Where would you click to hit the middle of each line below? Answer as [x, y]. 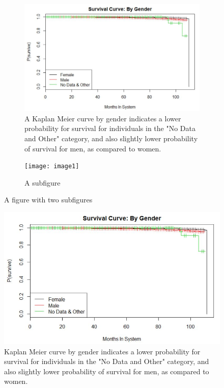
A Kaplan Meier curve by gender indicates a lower [103, 118]
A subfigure [43, 182]
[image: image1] [52, 166]
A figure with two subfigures [48, 200]
